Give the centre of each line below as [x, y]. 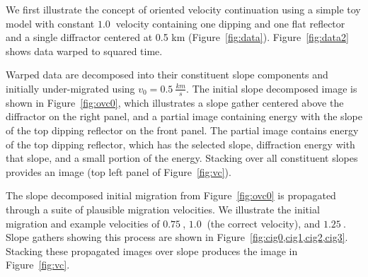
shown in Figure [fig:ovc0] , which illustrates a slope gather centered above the [175, 102]
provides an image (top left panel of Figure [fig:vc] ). [119, 171]
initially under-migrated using [70, 88]
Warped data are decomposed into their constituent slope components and [167, 75]
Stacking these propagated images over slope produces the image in [152, 251]
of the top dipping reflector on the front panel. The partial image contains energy [182, 130]
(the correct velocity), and [264, 223]
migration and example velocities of [83, 223]
